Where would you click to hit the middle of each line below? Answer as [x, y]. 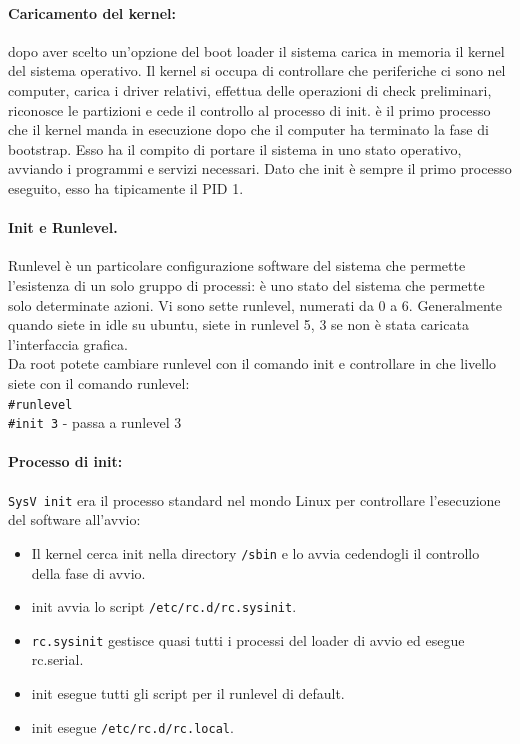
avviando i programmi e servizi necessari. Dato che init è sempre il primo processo [260, 168]
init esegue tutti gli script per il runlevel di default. [188, 693]
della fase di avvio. [88, 572]
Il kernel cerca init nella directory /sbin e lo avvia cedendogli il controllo [255, 552]
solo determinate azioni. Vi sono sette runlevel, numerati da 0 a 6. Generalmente [255, 304]
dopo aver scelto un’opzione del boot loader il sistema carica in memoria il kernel [256, 50]
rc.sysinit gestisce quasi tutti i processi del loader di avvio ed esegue [248, 639]
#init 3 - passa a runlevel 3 [95, 422]
